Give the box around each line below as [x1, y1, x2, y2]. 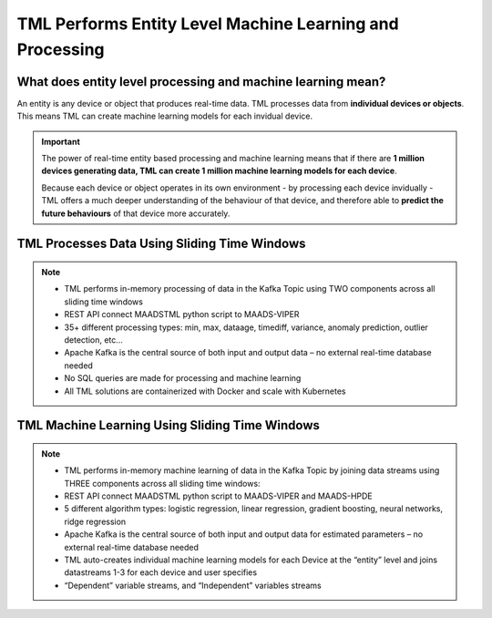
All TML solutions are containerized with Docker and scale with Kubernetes [64, 386, 346, 397]
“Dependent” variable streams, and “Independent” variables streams [64, 580, 323, 591]
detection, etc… [64, 334, 123, 345]
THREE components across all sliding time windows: [64, 478, 261, 489]
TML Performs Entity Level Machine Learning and [16, 14, 400, 34]
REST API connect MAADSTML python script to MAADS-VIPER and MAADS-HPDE [64, 490, 373, 501]
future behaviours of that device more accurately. [41, 208, 231, 219]
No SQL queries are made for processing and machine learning [64, 373, 302, 384]
